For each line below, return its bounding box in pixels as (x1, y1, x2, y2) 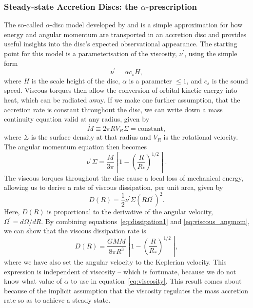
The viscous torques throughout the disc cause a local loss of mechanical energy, (4, 172, 244, 183)
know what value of (4, 276, 62, 286)
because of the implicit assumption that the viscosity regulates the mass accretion (4, 285, 249, 295)
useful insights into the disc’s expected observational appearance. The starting (4, 39, 237, 49)
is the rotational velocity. (163, 132, 238, 142)
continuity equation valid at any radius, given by (4, 114, 150, 124)
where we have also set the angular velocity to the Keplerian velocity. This (4, 257, 227, 267)
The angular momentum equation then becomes (4, 141, 147, 151)
